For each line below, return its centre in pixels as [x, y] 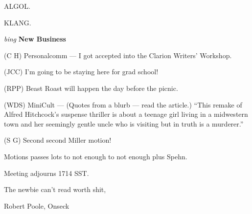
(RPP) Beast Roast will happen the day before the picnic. [91, 88]
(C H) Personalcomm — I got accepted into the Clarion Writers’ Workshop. [118, 55]
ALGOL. [17, 6]
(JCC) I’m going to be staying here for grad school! [81, 72]
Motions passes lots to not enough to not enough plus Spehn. [96, 156]
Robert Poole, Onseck [37, 205]
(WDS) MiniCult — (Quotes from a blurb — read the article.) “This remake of [123, 104]
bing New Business [35, 39]
